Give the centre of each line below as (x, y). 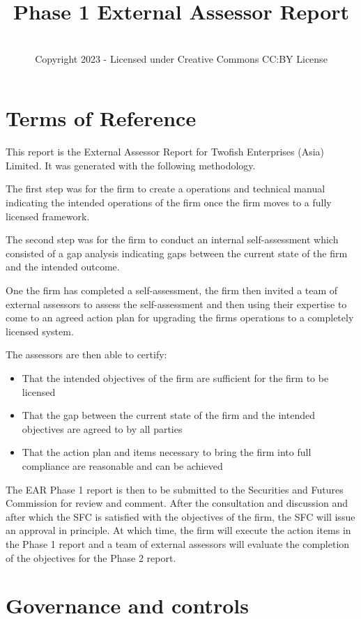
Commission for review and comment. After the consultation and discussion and (177, 503)
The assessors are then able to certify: (86, 354)
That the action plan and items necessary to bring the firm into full (167, 452)
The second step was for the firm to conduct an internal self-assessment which (172, 239)
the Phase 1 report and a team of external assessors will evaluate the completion (178, 543)
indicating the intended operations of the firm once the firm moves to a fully (169, 202)
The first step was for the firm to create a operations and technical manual (166, 189)
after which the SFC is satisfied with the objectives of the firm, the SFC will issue (180, 516)
